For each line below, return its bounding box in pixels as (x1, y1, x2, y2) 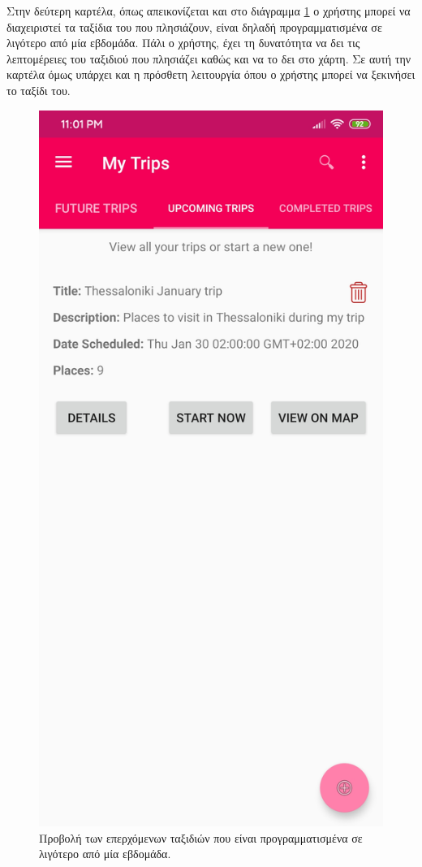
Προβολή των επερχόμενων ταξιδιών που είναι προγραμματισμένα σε (39, 829, 363, 846)
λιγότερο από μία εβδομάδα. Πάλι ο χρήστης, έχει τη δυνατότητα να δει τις (6, 34, 360, 51)
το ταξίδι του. (6, 81, 71, 98)
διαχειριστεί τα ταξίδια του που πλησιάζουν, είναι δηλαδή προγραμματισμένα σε (6, 18, 382, 35)
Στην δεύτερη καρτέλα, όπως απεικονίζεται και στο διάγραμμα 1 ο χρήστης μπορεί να (6, 2, 411, 19)
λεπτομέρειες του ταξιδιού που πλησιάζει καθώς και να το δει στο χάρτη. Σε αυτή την (6, 50, 411, 67)
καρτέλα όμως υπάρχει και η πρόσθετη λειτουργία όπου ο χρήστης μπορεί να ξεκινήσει (6, 66, 416, 83)
